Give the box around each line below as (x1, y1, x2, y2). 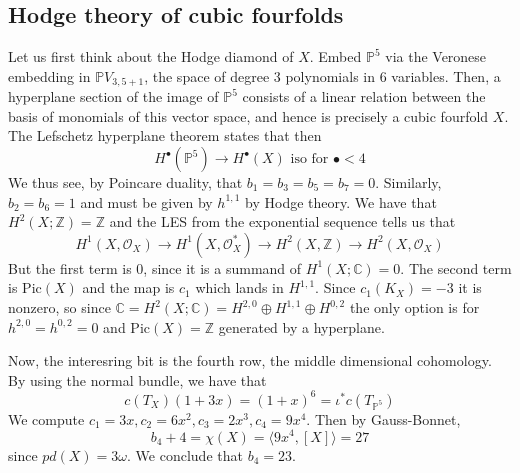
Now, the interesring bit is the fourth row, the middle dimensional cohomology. (8, 350, 492, 371)
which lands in (195, 277, 284, 298)
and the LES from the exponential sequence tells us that (109, 211, 456, 232)
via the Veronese (385, 46, 487, 67)
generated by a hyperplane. (218, 316, 385, 337)
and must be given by (80, 191, 213, 212)
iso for (290, 152, 329, 167)
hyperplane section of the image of (8, 86, 219, 107)
